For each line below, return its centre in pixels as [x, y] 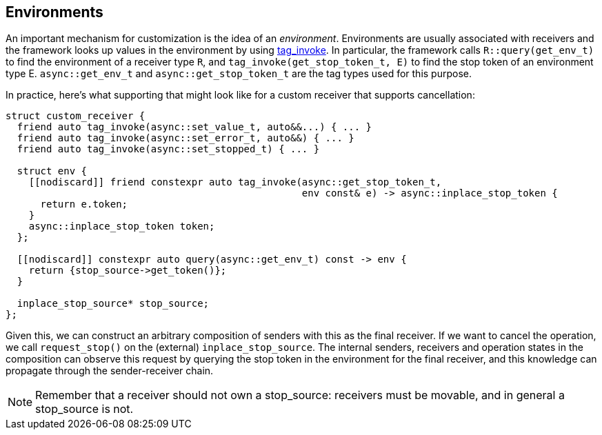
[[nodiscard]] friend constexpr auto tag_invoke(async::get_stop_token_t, [235, 182]
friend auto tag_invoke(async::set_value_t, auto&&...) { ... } [194, 127]
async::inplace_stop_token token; [122, 226]
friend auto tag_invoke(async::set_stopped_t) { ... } [168, 149]
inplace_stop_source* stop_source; [113, 304]
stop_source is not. [84, 409]
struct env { [52, 171]
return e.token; [84, 204]
